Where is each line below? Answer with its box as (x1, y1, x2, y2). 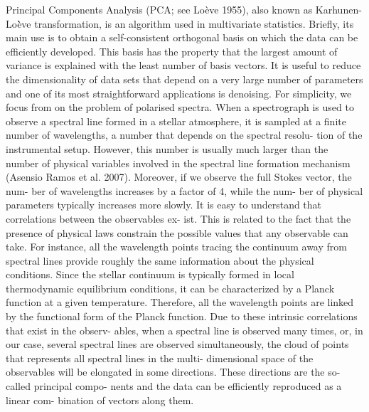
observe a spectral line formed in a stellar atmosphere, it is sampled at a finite (6, 113, 346, 128)
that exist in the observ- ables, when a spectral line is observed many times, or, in (6, 322, 363, 337)
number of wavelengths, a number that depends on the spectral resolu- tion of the (6, 127, 363, 142)
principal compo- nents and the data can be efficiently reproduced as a (33, 379, 342, 393)
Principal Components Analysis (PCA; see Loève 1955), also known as (6, 2, 313, 16)
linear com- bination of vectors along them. (6, 392, 194, 407)
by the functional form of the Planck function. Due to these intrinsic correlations (6, 309, 358, 324)
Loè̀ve (6, 16, 31, 31)
